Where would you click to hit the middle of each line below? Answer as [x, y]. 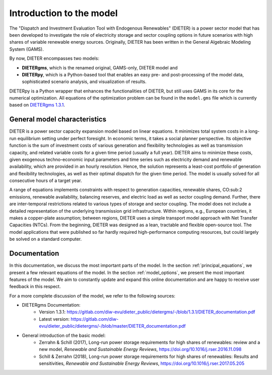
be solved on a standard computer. [46, 239]
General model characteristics [58, 119]
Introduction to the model [63, 13]
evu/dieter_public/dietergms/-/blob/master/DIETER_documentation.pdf [112, 326]
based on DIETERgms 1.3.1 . [37, 105]
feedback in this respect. [35, 287]
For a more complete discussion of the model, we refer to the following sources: [92, 296]
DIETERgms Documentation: [51, 305]
